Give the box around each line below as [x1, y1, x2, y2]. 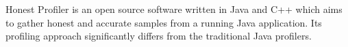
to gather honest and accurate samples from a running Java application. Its [5, 15, 322, 29]
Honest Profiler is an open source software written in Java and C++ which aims [5, 2, 343, 16]
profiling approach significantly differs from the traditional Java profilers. [5, 29, 312, 43]
